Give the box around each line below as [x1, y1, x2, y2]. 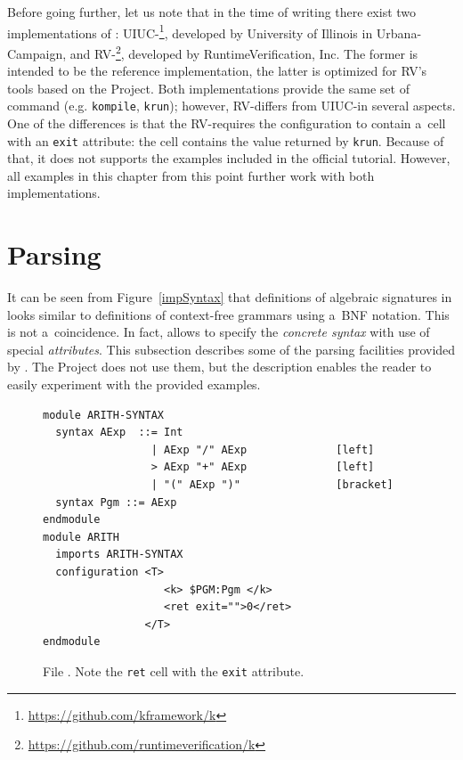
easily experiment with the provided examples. [7, 375, 261, 394]
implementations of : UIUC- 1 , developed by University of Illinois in [7, 20, 373, 42]
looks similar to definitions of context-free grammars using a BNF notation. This [7, 305, 450, 323]
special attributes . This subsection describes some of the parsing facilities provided [7, 339, 456, 358]
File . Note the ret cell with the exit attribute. [43, 661, 305, 680]
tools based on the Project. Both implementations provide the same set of [7, 78, 410, 97]
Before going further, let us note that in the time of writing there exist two [7, 3, 417, 20]
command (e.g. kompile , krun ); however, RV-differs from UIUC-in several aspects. [7, 96, 456, 115]
